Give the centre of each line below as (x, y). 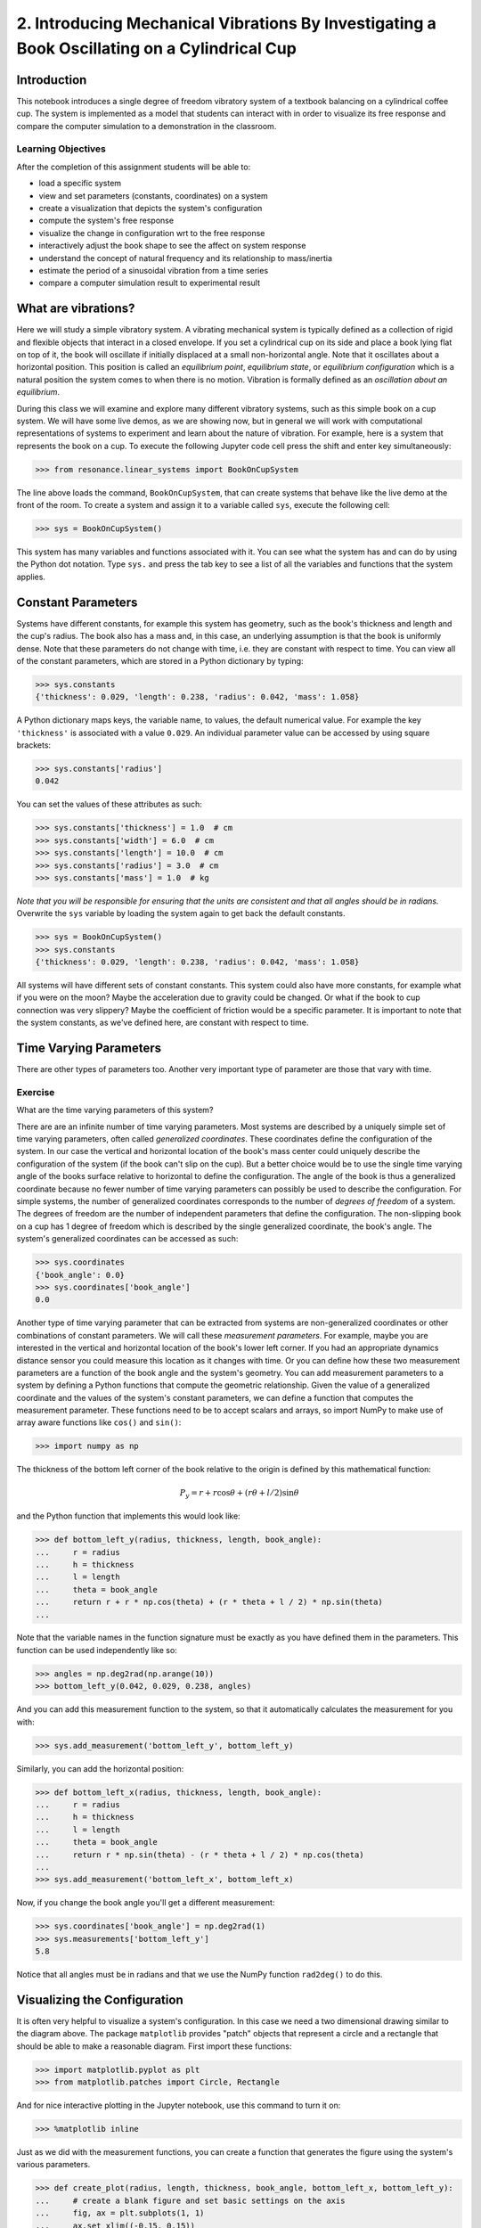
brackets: (34, 745)
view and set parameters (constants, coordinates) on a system (154, 195)
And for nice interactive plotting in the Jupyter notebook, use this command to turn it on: (179, 2105)
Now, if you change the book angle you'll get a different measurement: (146, 1903)
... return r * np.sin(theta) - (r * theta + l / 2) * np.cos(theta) (200, 1855)
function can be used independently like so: (97, 1650)
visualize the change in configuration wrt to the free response (152, 233)
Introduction (52, 80)
